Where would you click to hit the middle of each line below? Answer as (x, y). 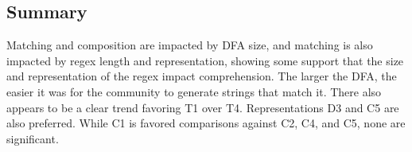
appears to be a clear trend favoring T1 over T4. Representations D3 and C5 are (203, 107)
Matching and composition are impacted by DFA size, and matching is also (190, 45)
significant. (33, 138)
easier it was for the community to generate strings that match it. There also (194, 91)
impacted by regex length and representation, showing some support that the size (205, 60)
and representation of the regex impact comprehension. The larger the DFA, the (202, 76)
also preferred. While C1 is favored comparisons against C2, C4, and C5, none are (206, 123)
